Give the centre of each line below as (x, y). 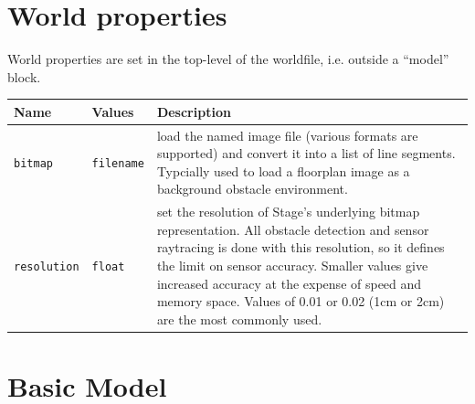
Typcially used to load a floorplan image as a (283, 170)
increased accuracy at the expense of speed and (289, 283)
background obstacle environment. (252, 189)
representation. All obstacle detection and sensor (293, 229)
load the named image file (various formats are (287, 135)
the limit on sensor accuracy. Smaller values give (292, 266)
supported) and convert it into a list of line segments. (306, 153)
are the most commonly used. (239, 319)
